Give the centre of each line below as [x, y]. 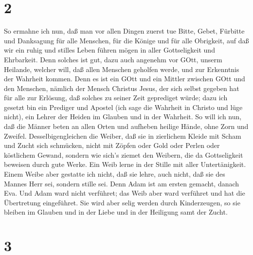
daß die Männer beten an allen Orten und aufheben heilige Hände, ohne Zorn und [126, 126]
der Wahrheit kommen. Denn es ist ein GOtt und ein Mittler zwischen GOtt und [125, 79]
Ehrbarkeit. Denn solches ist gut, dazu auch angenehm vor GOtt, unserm [113, 59]
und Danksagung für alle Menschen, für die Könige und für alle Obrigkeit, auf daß [126, 40]
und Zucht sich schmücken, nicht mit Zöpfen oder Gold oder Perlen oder [112, 145]
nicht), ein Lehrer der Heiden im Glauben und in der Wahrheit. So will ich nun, [123, 117]
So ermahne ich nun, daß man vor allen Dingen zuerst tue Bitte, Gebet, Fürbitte [124, 31]
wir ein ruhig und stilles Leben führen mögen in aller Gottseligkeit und [109, 50]
